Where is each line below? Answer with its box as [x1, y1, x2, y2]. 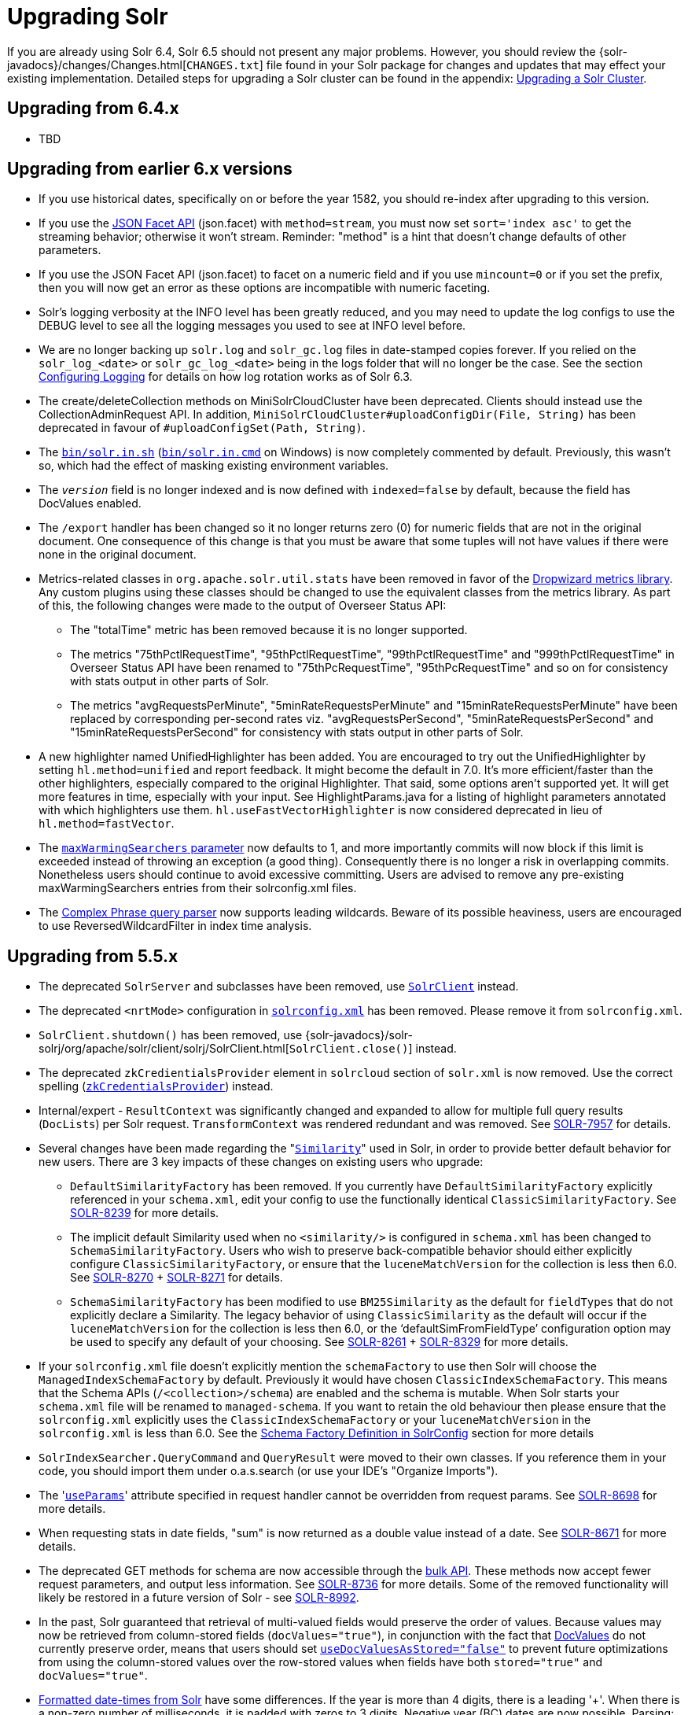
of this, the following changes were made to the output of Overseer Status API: [39, 599, 447, 613]
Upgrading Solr [7, 3, 168, 30]
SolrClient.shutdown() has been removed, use [39, 1028, 303, 1042]
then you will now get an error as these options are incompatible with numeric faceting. [39, 281, 491, 295]
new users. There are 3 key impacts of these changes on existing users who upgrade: [39, 1155, 484, 1169]
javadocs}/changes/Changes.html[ [7, 57, 187, 72]
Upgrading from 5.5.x [7, 946, 178, 966]
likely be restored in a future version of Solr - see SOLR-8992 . [39, 1591, 359, 1605]
